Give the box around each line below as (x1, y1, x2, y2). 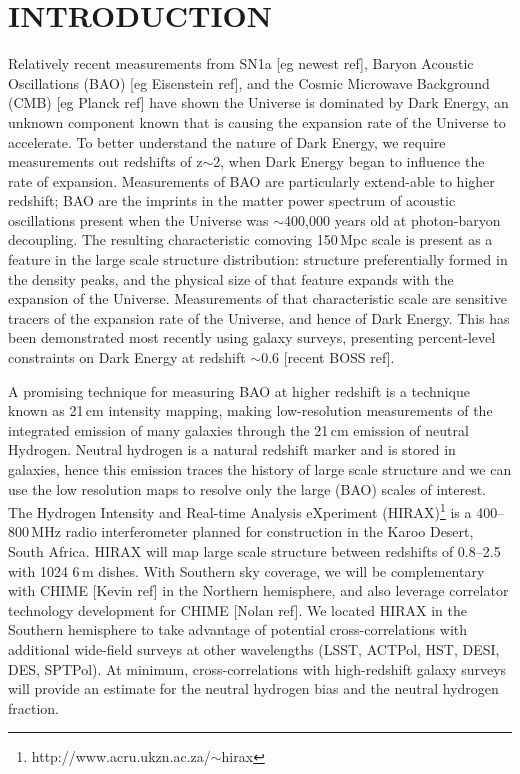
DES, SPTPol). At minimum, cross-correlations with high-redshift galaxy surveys (8, 658, 507, 679)
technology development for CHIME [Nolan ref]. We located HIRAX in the (8, 599, 467, 620)
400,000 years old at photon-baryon (284, 209, 501, 230)
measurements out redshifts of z (8, 151, 203, 172)
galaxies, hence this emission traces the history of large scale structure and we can (8, 459, 512, 479)
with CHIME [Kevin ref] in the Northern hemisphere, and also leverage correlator (8, 580, 509, 601)
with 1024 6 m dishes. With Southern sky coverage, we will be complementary (8, 560, 485, 581)
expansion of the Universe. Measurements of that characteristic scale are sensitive (8, 288, 507, 309)
